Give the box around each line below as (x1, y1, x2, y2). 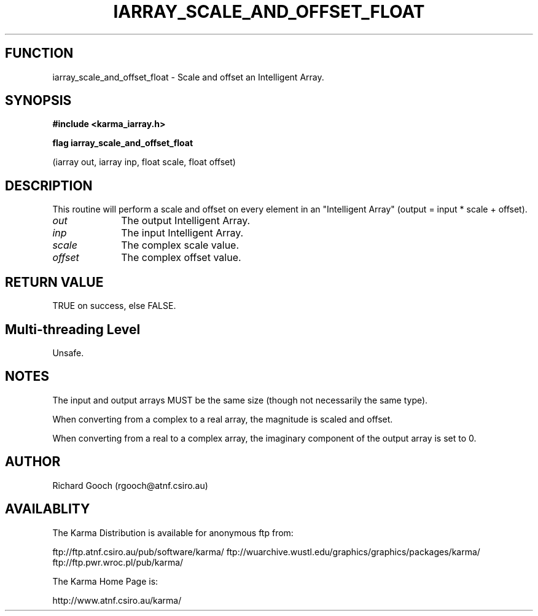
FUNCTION (5, 45, 74, 61)
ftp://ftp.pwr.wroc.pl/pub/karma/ (52, 556, 184, 567)
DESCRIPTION (5, 177, 93, 193)
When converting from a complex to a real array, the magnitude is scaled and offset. (52, 413, 393, 424)
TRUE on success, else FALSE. (52, 300, 176, 311)
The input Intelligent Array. (121, 227, 244, 240)
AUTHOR (5, 454, 61, 470)
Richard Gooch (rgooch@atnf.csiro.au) (52, 480, 208, 491)
